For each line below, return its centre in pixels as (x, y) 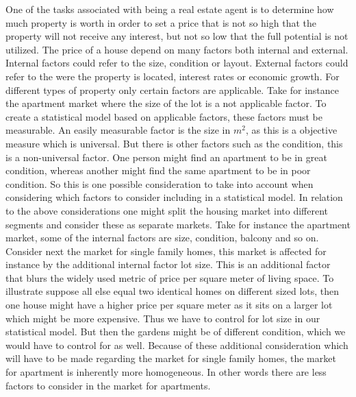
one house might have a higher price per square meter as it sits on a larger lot (169, 305)
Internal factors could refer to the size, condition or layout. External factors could (177, 63)
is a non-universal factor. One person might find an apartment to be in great (166, 157)
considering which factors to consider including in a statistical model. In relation (174, 197)
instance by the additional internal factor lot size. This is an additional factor (168, 264)
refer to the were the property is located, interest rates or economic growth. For (173, 76)
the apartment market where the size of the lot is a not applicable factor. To (166, 103)
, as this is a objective (291, 130)
